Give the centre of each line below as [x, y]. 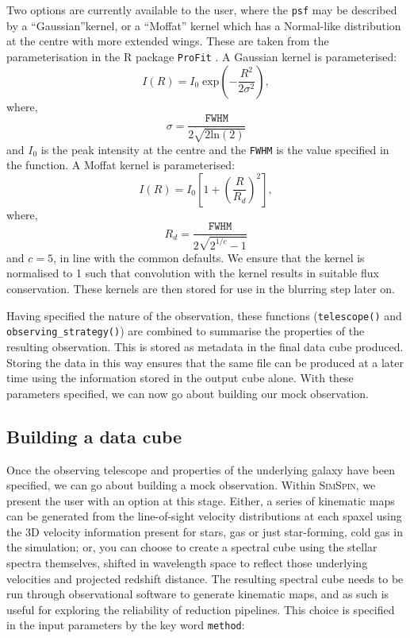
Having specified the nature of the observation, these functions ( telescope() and [204, 315]
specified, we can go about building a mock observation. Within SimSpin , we [191, 485]
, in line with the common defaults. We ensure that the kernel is [209, 257]
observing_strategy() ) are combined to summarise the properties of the [186, 331]
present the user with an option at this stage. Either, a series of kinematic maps [201, 500]
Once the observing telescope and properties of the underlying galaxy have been [201, 469]
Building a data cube [94, 436]
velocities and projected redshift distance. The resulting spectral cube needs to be [205, 578]
